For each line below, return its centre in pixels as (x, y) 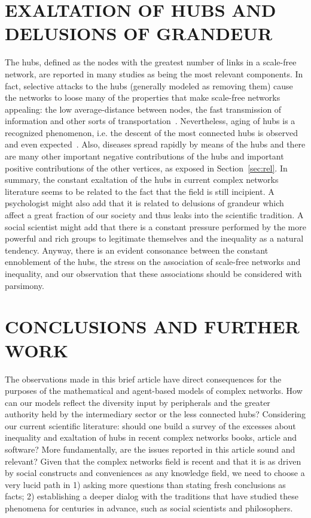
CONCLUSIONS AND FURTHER (152, 326)
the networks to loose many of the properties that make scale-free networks (143, 97)
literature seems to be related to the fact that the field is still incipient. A (140, 191)
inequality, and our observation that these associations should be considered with (153, 273)
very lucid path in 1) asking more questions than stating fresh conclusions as (145, 484)
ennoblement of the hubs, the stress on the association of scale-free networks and (153, 262)
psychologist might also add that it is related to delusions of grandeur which (144, 203)
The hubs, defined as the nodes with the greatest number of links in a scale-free (151, 62)
